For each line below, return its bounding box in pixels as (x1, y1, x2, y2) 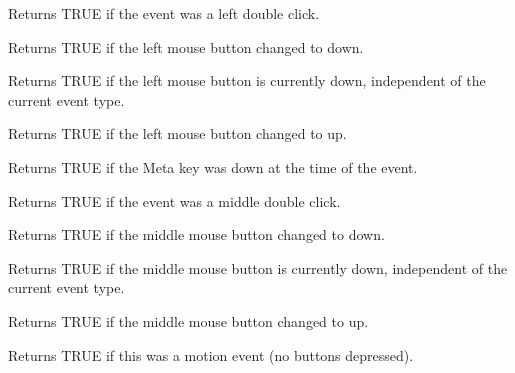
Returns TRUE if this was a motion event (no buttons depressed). (8, 344, 414, 365)
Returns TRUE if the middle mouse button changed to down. (8, 224, 385, 245)
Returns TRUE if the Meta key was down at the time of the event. (8, 156, 418, 177)
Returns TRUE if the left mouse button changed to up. (8, 123, 347, 144)
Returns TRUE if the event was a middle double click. (8, 190, 341, 211)
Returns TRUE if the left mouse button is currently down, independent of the (8, 70, 486, 91)
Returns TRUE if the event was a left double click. (8, 3, 320, 23)
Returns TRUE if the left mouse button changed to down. (8, 36, 364, 57)
